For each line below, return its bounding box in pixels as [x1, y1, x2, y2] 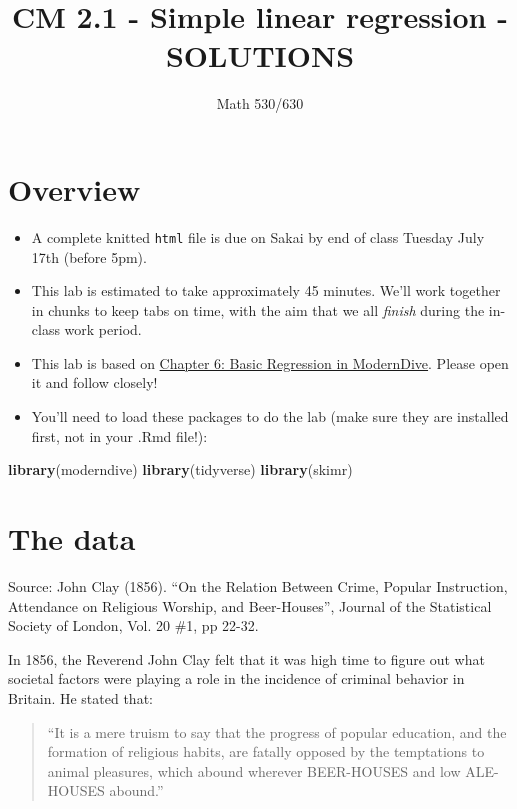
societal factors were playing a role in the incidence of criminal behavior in [8, 668, 465, 689]
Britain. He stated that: [8, 687, 153, 708]
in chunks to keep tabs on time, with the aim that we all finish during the [31, 299, 485, 320]
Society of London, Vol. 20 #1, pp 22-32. [8, 615, 259, 636]
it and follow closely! [31, 372, 158, 393]
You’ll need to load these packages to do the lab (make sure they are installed [31, 406, 509, 427]
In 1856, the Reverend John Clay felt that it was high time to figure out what [8, 648, 485, 669]
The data [8, 518, 136, 559]
